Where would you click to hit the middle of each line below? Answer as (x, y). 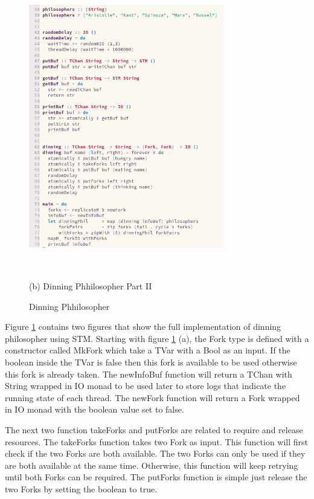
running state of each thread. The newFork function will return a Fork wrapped (152, 397)
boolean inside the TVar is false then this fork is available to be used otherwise (151, 362)
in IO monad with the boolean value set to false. (95, 409)
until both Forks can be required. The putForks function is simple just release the (156, 477)
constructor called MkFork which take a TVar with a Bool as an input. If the (148, 350)
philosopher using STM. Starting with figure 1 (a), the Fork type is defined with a (157, 338)
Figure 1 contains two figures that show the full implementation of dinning (143, 327)
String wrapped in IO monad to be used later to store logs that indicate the (146, 386)
